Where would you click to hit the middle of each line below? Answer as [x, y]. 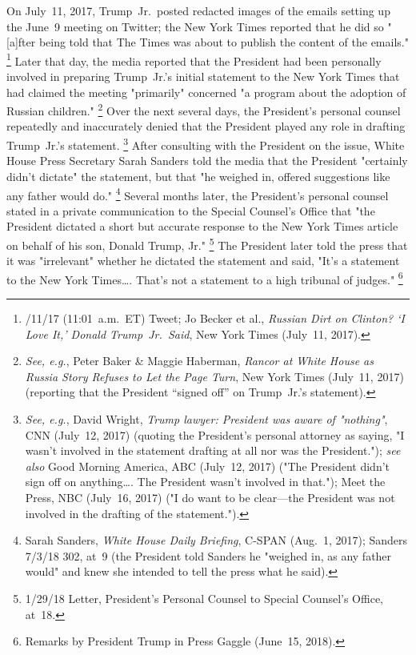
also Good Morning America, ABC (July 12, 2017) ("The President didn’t [208, 466]
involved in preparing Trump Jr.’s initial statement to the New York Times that [203, 76]
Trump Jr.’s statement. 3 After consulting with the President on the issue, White [206, 144]
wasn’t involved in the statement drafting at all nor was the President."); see [213, 450]
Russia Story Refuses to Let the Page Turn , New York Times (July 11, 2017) [214, 376]
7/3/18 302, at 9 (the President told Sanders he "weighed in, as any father [208, 555]
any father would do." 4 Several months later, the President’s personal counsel [198, 194]
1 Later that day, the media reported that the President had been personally [194, 59]
